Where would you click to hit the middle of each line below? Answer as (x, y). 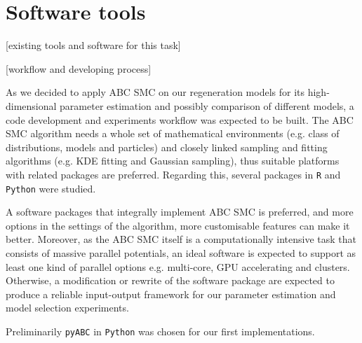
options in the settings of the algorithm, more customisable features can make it (178, 225)
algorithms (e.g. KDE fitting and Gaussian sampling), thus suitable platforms (173, 161)
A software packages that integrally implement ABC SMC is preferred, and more (180, 212)
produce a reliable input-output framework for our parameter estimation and (171, 294)
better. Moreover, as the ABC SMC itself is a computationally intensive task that (181, 239)
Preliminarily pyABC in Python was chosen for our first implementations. (160, 331)
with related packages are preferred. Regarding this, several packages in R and (173, 174)
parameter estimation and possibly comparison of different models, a (207, 105)
